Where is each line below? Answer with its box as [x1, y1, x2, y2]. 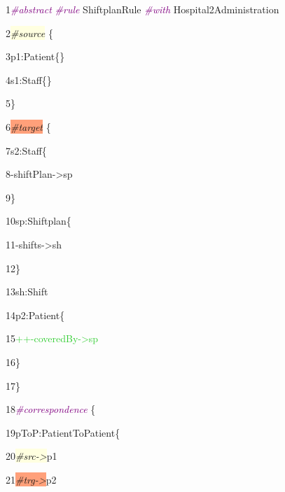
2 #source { [6, 25, 53, 40]
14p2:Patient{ [6, 307, 65, 322]
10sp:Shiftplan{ [6, 213, 71, 228]
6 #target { [6, 119, 51, 134]
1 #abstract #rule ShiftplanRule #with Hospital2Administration [6, 2, 279, 16]
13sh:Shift [6, 284, 48, 299]
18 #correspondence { [6, 402, 96, 416]
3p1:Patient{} [6, 49, 65, 64]
